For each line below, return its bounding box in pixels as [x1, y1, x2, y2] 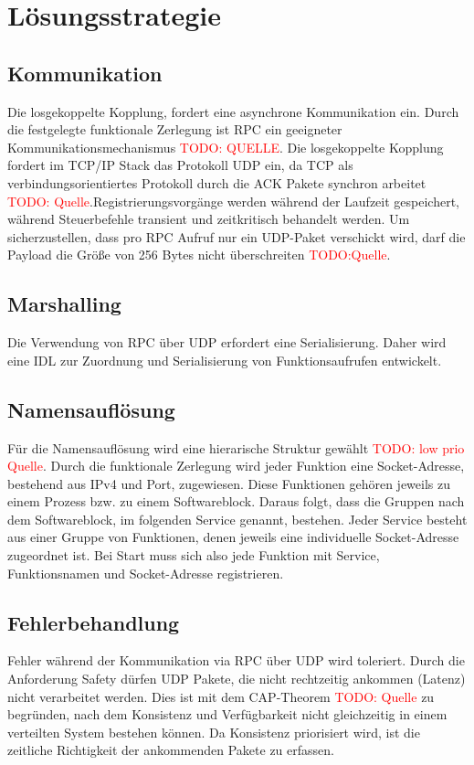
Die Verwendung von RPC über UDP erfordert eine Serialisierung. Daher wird [7, 333, 447, 352]
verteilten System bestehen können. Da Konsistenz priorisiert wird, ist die [7, 722, 420, 741]
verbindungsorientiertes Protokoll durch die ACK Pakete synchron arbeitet [7, 173, 427, 192]
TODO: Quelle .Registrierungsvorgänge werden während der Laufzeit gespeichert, [7, 191, 459, 210]
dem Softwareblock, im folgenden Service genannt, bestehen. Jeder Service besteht [7, 509, 468, 528]
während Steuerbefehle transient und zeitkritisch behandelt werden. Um [7, 209, 410, 228]
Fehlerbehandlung [7, 608, 180, 636]
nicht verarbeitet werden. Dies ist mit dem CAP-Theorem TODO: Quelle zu [7, 686, 435, 706]
